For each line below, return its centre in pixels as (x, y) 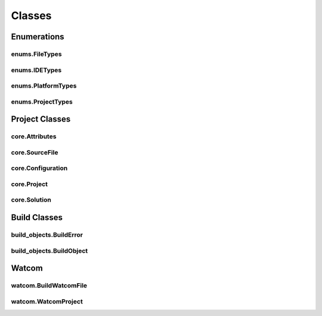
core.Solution (31, 200)
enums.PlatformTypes (44, 86)
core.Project (29, 184)
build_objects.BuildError (47, 235)
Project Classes (41, 119)
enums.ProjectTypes (42, 101)
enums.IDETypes (36, 70)
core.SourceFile (35, 152)
